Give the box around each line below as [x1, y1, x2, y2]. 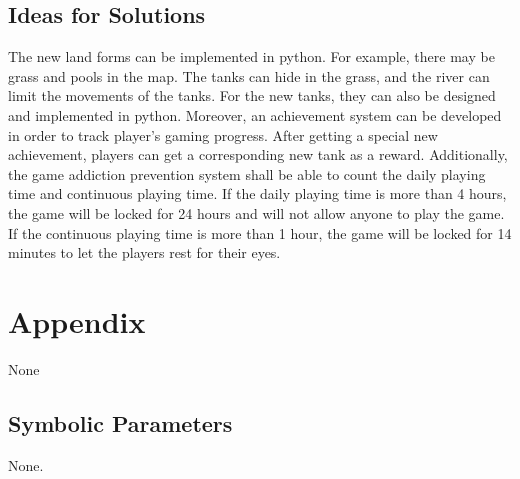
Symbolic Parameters [8, 407, 233, 438]
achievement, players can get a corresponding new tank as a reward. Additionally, [8, 144, 508, 165]
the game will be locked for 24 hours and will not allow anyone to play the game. [8, 202, 505, 223]
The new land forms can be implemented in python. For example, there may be [8, 46, 495, 67]
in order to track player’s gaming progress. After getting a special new [8, 124, 438, 145]
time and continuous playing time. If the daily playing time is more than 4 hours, [8, 183, 507, 204]
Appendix [8, 300, 146, 341]
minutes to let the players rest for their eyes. [8, 242, 281, 263]
